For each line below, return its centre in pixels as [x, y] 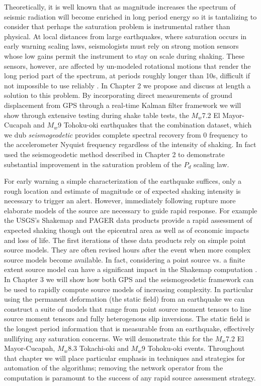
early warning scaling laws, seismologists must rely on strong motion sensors [121, 46]
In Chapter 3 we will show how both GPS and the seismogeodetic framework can [129, 279]
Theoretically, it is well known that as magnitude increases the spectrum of [120, 7]
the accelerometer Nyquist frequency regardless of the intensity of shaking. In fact [130, 144]
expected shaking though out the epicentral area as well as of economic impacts [127, 230]
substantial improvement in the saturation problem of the [93, 164]
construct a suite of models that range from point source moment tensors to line [128, 308]
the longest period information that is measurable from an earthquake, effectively [129, 328]
